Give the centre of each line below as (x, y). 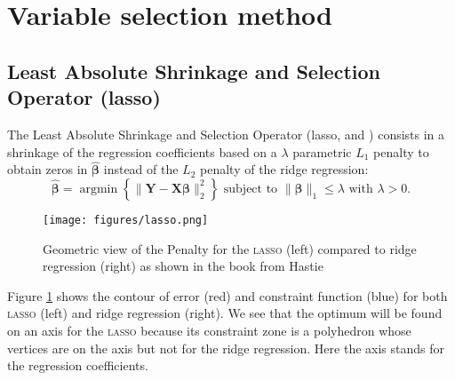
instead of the (141, 169)
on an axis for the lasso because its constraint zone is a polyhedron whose (209, 330)
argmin (99, 189)
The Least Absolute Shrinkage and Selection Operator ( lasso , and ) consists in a (226, 134)
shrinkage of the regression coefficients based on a (142, 151)
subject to (251, 189)
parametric (322, 151)
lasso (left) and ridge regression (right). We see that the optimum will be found (225, 313)
